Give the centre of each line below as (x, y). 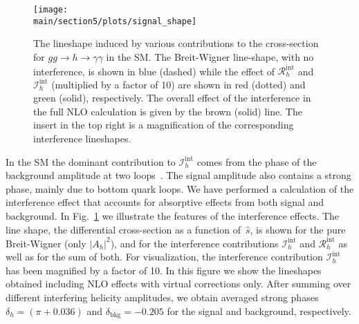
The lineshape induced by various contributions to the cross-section (176, 43)
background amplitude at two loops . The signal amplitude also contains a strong (178, 175)
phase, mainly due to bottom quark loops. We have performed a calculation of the (180, 188)
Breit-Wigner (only (46, 243)
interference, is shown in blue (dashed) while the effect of (154, 70)
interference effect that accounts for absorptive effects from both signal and (165, 202)
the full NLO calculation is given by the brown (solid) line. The (168, 111)
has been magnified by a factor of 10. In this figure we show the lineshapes (164, 270)
